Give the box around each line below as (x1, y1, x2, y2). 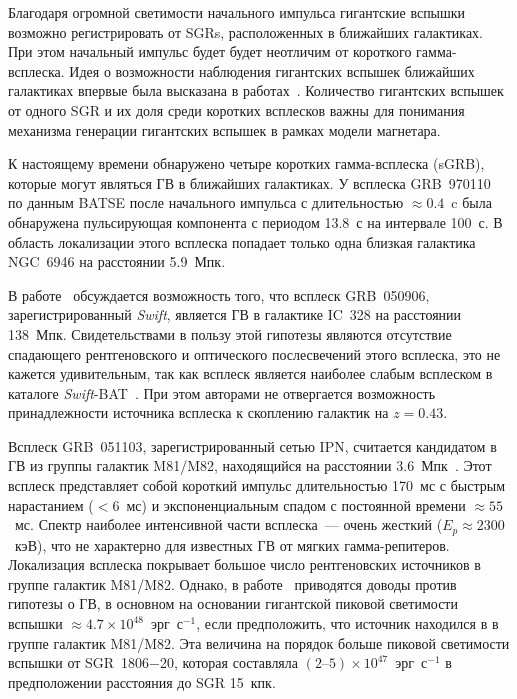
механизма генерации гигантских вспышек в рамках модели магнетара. (8, 119, 441, 140)
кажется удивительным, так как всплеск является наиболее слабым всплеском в (8, 363, 493, 384)
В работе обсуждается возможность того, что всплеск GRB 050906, (8, 284, 430, 305)
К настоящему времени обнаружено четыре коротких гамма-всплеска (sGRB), (8, 153, 485, 174)
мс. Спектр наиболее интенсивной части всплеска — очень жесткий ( (14, 514, 443, 535)
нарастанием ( (8, 494, 94, 515)
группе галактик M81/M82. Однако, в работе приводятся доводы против (8, 573, 457, 594)
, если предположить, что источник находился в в (196, 613, 499, 634)
